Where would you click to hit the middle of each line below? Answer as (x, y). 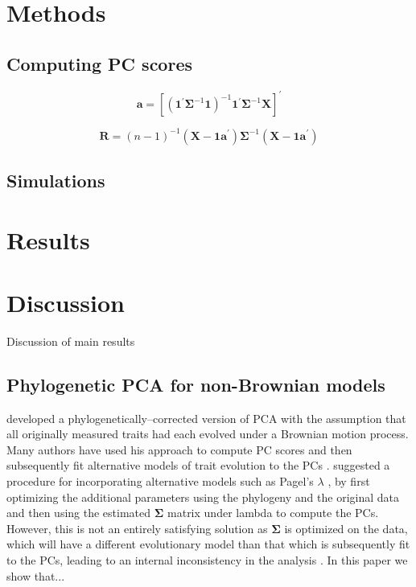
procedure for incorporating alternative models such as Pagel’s (160, 481)
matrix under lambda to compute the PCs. (273, 513)
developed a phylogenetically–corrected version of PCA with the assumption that (206, 418)
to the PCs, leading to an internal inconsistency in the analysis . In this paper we (207, 560)
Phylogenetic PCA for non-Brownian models (196, 384)
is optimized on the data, (346, 528)
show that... (36, 575)
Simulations (56, 180)
